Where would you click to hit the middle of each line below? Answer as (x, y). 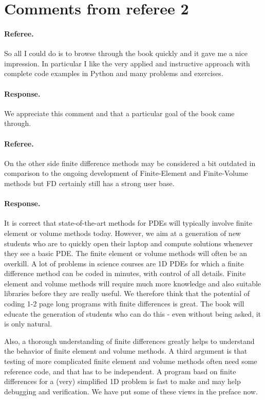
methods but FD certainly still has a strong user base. (89, 183)
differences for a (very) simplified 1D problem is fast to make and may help (122, 381)
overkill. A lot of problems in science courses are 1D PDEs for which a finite (124, 263)
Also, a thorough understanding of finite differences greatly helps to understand (129, 341)
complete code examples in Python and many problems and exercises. (114, 73)
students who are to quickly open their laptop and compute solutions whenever (129, 243)
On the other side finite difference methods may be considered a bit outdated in (130, 163)
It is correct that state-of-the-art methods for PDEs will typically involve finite (128, 223)
